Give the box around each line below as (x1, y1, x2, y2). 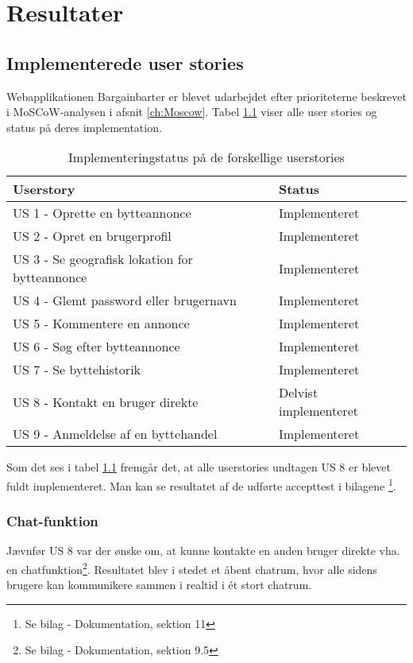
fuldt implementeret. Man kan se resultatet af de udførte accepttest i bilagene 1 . (6, 475, 396, 494)
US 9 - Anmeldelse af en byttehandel (13, 425, 218, 444)
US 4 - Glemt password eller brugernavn (13, 291, 237, 310)
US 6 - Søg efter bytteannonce (13, 337, 180, 356)
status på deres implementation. (6, 118, 162, 135)
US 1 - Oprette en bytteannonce (13, 204, 191, 223)
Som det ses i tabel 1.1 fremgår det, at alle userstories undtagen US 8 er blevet (6, 459, 391, 475)
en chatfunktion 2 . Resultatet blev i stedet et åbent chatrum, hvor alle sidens (6, 559, 377, 577)
